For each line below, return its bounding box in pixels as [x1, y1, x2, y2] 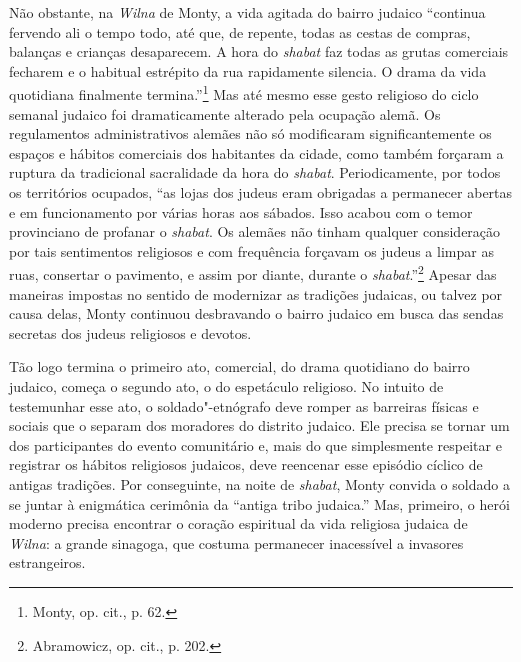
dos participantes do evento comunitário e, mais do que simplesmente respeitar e [9, 434, 502, 455]
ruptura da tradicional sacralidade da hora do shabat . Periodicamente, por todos [9, 162, 501, 183]
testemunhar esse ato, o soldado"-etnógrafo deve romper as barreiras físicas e [9, 395, 479, 416]
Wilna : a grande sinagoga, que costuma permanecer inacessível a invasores [9, 532, 464, 553]
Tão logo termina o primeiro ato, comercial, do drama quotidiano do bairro [9, 356, 470, 377]
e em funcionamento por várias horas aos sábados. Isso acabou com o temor [9, 201, 473, 222]
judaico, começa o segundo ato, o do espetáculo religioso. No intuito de [9, 376, 444, 396]
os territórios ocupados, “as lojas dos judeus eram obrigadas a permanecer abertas [9, 182, 513, 202]
